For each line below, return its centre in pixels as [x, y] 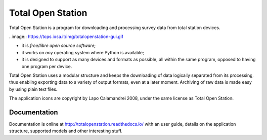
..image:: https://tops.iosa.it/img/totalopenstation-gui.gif [66, 36]
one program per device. [47, 66]
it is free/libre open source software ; [59, 46]
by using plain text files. [33, 89]
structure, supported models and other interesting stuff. [66, 131]
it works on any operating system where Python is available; [83, 52]
